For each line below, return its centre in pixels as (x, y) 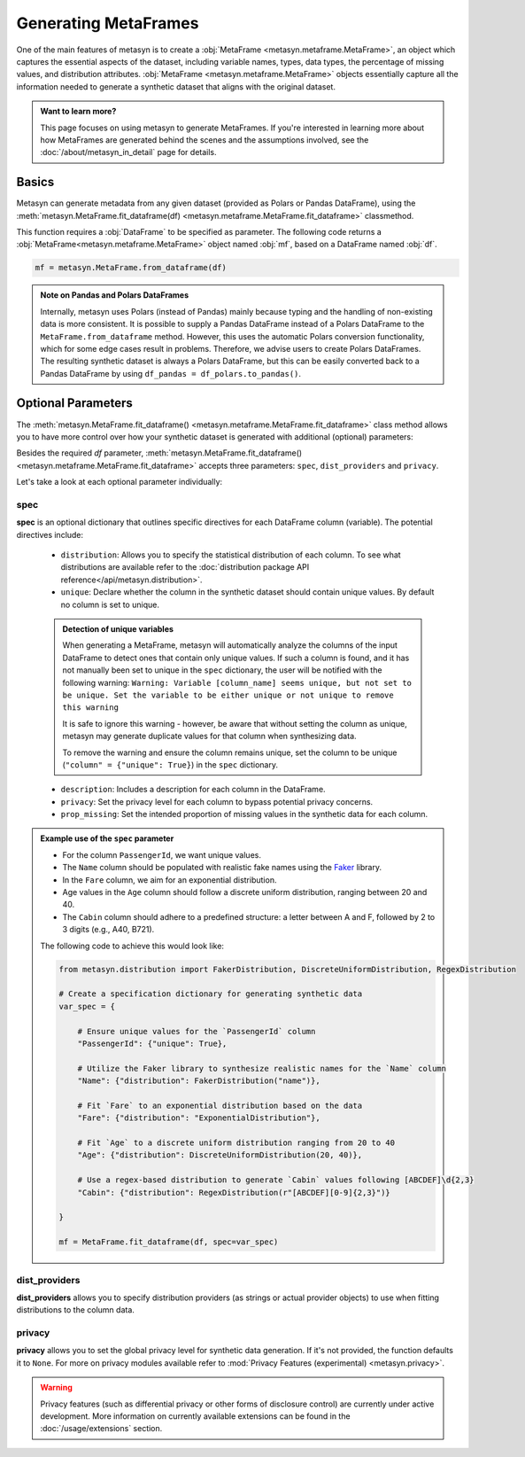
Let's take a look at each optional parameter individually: (120, 482)
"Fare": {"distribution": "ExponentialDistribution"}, (199, 1118)
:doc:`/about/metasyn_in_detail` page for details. (128, 152)
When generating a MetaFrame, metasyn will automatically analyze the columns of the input (230, 645)
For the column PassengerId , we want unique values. (162, 854)
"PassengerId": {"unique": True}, (152, 1043)
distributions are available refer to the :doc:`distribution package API (185, 567)
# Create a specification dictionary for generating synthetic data (211, 994)
